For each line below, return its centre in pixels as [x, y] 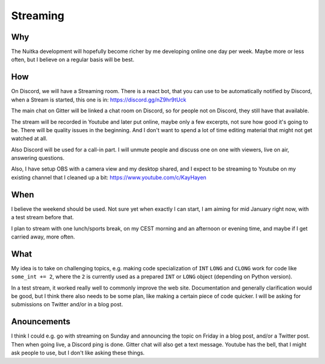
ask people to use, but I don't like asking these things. [78, 353]
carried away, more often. [43, 237]
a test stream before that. [43, 217]
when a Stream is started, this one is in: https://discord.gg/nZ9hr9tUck [99, 100]
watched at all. [29, 139]
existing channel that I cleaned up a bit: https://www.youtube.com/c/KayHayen [109, 177]
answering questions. [38, 158]
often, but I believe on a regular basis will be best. [73, 59]
